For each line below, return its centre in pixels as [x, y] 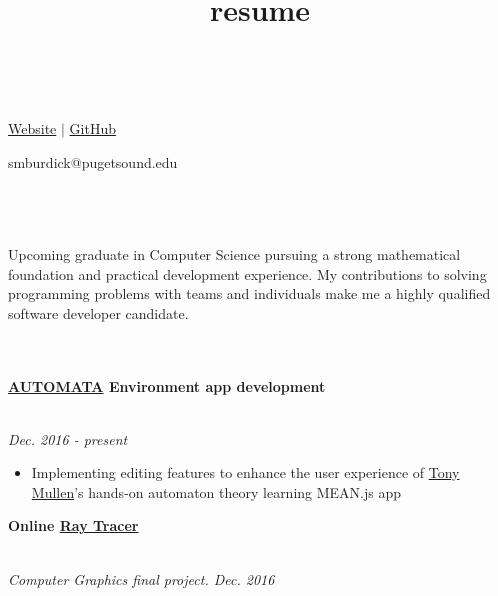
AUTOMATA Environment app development [167, 385]
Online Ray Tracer [73, 525]
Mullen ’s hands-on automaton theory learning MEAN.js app [216, 491]
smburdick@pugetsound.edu [93, 161]
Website [32, 127]
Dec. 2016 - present [68, 438]
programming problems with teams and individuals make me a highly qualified [249, 293]
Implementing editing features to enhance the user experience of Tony [245, 472]
